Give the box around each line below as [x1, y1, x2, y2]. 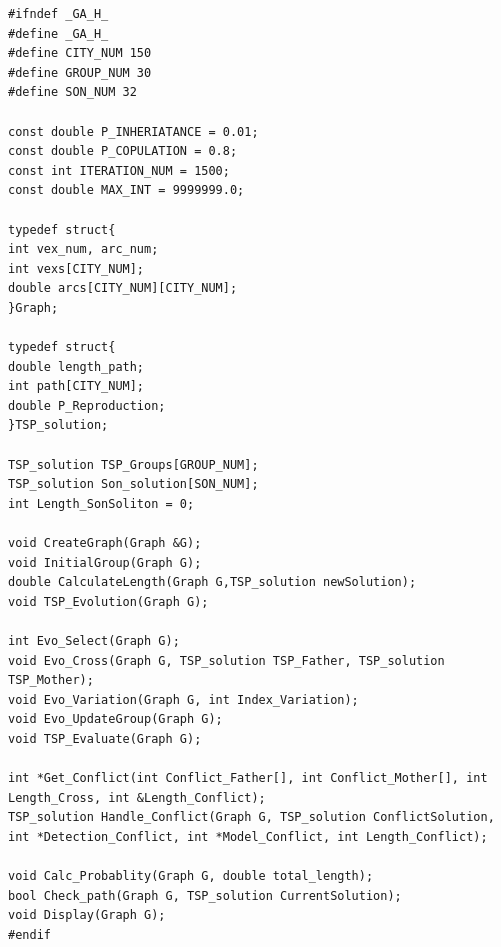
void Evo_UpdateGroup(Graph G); [8, 712, 223, 727]
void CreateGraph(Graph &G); [8, 536, 202, 551]
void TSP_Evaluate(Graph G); [8, 731, 202, 746]
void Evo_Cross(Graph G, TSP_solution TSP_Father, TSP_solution [8, 653, 445, 668]
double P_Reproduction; [8, 398, 166, 413]
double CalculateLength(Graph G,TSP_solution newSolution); [8, 575, 417, 590]
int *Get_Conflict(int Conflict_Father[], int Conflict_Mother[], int [8, 771, 488, 786]
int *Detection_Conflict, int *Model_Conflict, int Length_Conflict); [8, 829, 488, 844]
